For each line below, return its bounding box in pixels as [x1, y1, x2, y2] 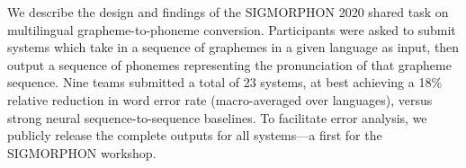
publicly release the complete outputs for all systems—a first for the [7, 126, 382, 145]
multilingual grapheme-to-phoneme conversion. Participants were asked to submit [7, 20, 456, 39]
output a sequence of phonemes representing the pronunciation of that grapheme [7, 55, 452, 74]
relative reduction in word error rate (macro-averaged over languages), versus [7, 90, 433, 109]
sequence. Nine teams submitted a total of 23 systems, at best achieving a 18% [7, 73, 443, 92]
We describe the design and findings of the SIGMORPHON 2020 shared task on [7, 3, 449, 21]
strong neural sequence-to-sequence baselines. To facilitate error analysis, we [7, 108, 427, 127]
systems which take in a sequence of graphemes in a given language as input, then [7, 38, 460, 57]
